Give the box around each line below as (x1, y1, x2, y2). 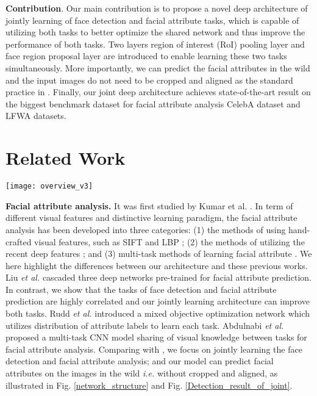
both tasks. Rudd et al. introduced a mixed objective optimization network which (5, 307, 310, 320)
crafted (5, 235, 32, 248)
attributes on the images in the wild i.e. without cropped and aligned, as (5, 367, 278, 380)
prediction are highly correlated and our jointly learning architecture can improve (5, 295, 310, 308)
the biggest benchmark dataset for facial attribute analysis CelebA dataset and (5, 97, 301, 110)
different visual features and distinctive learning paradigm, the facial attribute (5, 211, 297, 224)
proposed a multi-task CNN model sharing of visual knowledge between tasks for (5, 331, 307, 344)
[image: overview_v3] (5, 182, 93, 191)
